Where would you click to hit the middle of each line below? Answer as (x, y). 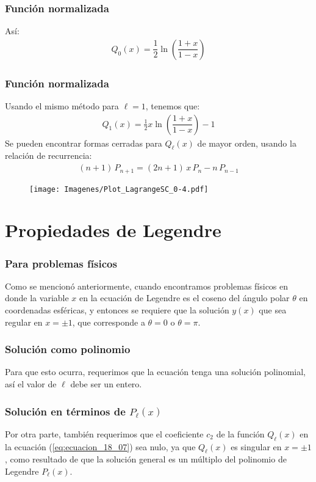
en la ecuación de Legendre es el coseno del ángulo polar (185, 298)
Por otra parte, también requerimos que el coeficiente (104, 433)
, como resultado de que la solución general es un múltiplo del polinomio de (146, 459)
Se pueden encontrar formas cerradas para (84, 143)
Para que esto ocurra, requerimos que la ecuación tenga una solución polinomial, (155, 372)
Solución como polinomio (68, 349)
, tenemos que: (173, 106)
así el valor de (31, 384)
